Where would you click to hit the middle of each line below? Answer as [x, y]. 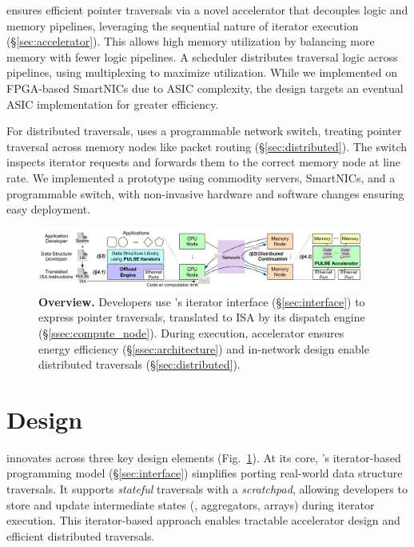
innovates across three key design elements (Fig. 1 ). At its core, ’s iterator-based [204, 457]
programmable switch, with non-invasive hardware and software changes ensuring [205, 193]
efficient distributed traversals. [81, 535]
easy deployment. [49, 209]
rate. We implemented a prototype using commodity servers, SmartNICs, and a [201, 177]
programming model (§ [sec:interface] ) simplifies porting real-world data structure [205, 473]
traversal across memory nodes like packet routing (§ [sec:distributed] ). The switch [207, 146]
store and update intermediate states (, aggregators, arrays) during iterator [191, 504]
